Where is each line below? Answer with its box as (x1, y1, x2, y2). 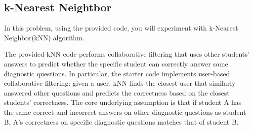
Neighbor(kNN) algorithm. (4, 32, 84, 42)
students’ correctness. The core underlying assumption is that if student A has (4, 97, 242, 107)
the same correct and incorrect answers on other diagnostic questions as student (4, 106, 246, 117)
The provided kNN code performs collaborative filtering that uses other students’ (4, 49, 250, 59)
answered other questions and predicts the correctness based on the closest (4, 87, 230, 97)
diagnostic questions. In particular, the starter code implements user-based (4, 68, 230, 78)
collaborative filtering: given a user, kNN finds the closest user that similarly (4, 78, 236, 88)
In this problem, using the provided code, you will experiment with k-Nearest (4, 23, 238, 33)
